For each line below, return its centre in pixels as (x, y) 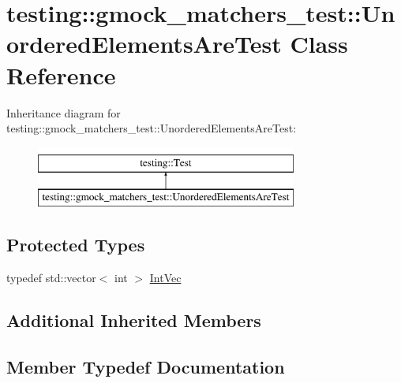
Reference (61, 74)
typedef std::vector (51, 278)
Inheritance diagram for (64, 112)
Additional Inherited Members (134, 320)
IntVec (165, 278)
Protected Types (76, 245)
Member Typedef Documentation (146, 366)
